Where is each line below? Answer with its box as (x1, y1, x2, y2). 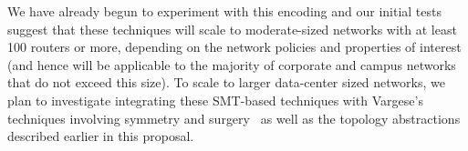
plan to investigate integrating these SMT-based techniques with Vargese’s (7, 90, 423, 109)
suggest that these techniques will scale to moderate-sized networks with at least (7, 19, 457, 38)
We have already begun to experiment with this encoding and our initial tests (7, 2, 442, 20)
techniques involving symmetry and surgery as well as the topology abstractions (7, 108, 461, 127)
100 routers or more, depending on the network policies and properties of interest (7, 37, 462, 56)
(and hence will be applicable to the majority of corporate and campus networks (7, 55, 456, 74)
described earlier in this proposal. (7, 126, 194, 146)
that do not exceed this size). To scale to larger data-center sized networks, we (7, 73, 445, 92)
